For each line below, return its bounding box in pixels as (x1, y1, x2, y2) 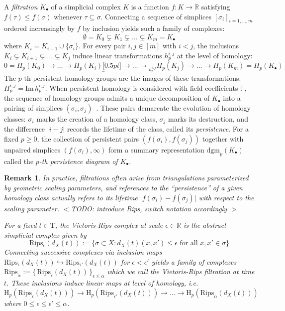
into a (223, 93, 241, 103)
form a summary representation (108, 144, 204, 155)
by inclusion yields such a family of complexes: (83, 23, 225, 33)
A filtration (4, 1, 38, 11)
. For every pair (78, 40, 126, 51)
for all (180, 240, 198, 247)
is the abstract (184, 220, 226, 230)
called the (4, 155, 34, 166)
